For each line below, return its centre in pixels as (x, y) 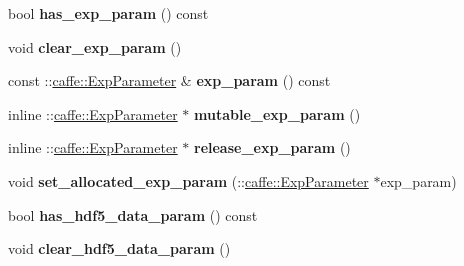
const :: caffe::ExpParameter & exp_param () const (169, 80)
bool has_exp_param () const (108, 13)
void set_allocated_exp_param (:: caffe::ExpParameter (188, 180)
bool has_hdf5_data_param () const (133, 214)
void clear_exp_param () (95, 46)
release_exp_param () (272, 147)
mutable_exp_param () (277, 113)
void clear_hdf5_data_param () (119, 248)
